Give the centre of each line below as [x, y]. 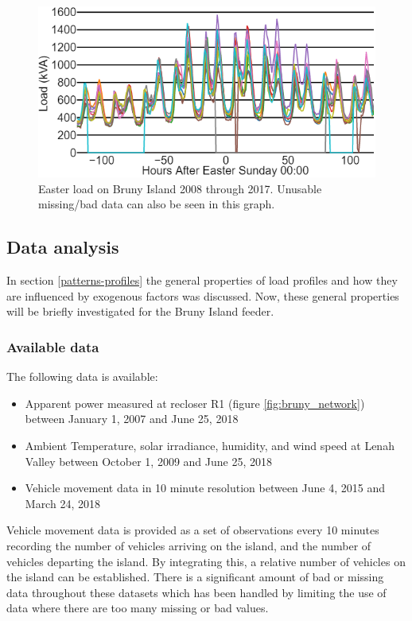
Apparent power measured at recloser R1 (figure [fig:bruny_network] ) [195, 403]
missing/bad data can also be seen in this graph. [157, 204]
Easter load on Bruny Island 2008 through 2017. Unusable [180, 188]
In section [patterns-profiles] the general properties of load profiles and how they [202, 280]
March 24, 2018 [62, 503]
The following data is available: [82, 376]
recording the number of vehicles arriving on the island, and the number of [189, 545]
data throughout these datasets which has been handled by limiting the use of [196, 592]
